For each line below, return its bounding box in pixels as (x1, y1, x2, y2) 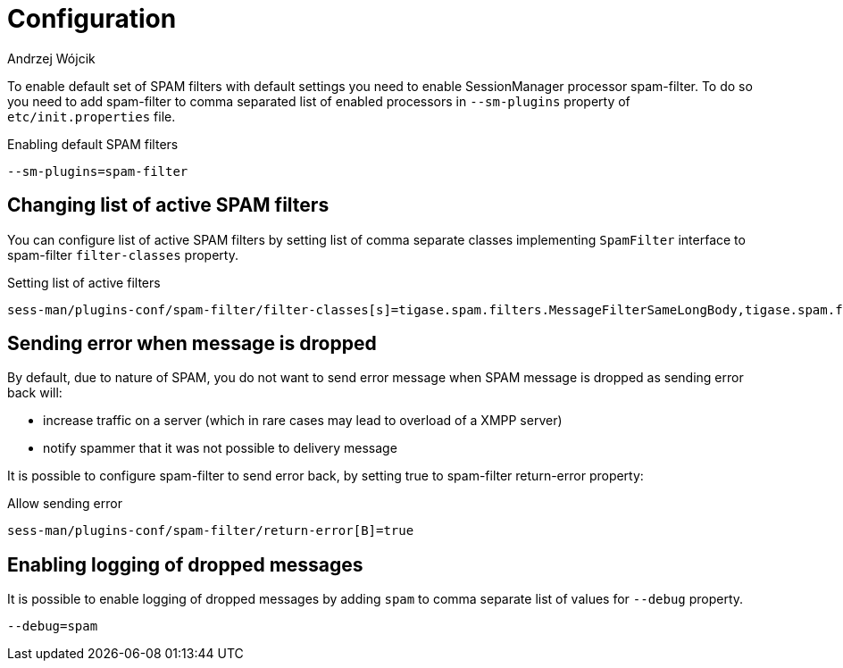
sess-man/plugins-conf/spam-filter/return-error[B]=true (7, 523, 414, 539)
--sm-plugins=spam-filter (7, 163, 188, 179)
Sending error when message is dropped (7, 332, 377, 355)
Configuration (7, 4, 177, 34)
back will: (7, 385, 63, 401)
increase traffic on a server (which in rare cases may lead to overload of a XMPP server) (43, 413, 563, 429)
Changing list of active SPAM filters (7, 194, 330, 217)
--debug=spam (7, 619, 98, 634)
